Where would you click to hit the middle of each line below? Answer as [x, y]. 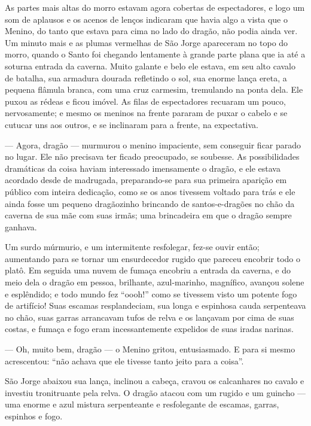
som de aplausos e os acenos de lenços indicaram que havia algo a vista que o [147, 19]
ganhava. [21, 226]
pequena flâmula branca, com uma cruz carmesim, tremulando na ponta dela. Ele [154, 89]
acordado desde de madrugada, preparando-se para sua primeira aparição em [146, 180]
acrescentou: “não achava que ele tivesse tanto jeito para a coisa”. [124, 360]
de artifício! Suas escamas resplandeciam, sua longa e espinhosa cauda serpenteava [155, 305]
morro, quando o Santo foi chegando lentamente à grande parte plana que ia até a [155, 54]
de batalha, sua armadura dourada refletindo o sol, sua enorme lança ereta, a [146, 77]
